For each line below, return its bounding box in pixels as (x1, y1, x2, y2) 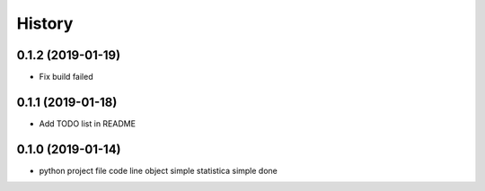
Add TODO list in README (39, 117, 137, 129)
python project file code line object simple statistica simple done (39, 165, 278, 176)
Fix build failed (39, 72, 93, 82)
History (16, 13, 74, 33)
